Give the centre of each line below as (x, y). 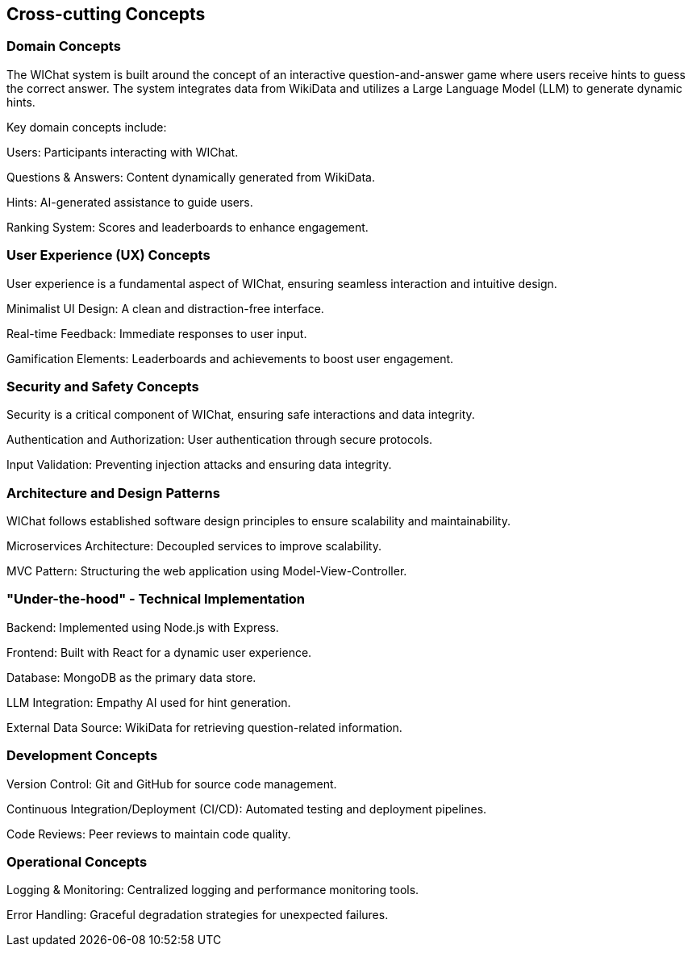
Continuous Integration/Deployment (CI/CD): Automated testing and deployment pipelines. (247, 809)
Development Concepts (82, 756)
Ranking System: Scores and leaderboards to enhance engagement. (188, 227)
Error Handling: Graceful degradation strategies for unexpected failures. (198, 915)
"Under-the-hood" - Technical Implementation (156, 599)
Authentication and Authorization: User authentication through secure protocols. (220, 440)
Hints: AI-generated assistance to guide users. (130, 202)
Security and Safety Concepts (103, 386)
